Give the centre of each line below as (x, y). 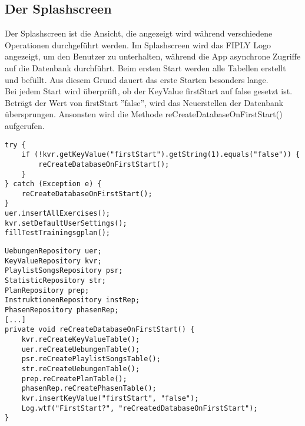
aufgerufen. (25, 125)
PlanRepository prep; (47, 290)
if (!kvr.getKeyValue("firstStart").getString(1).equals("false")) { (161, 155)
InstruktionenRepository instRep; (72, 300)
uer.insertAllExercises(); (57, 214)
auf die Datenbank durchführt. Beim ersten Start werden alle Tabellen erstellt (145, 67)
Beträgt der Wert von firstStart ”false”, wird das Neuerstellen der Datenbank (144, 102)
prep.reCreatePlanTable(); (74, 379)
